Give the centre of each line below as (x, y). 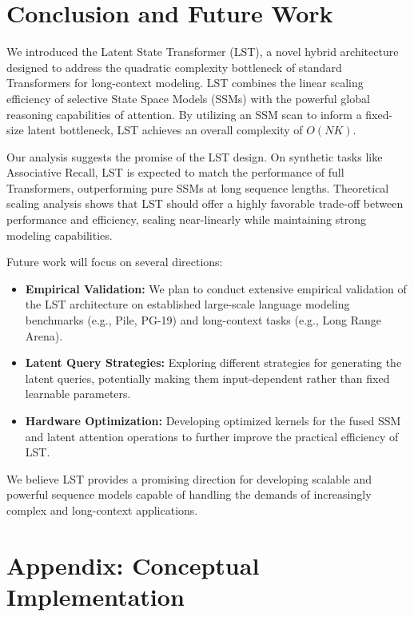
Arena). (44, 335)
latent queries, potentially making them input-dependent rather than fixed (207, 378)
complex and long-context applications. (102, 510)
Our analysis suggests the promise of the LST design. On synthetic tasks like (195, 156)
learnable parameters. (78, 394)
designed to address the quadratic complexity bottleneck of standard (174, 67)
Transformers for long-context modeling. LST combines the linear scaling (185, 83)
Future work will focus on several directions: (115, 262)
